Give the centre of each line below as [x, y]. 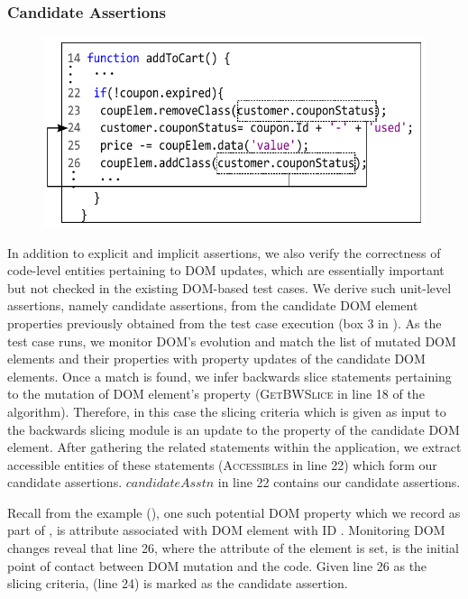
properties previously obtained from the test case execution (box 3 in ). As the [225, 323]
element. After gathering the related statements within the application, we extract [234, 447]
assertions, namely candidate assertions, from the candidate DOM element [213, 305]
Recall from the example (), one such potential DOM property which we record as [234, 512]
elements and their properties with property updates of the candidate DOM [216, 359]
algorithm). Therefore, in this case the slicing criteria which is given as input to [227, 411]
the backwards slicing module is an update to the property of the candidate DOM [234, 429]
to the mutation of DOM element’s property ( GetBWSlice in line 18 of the [216, 394]
